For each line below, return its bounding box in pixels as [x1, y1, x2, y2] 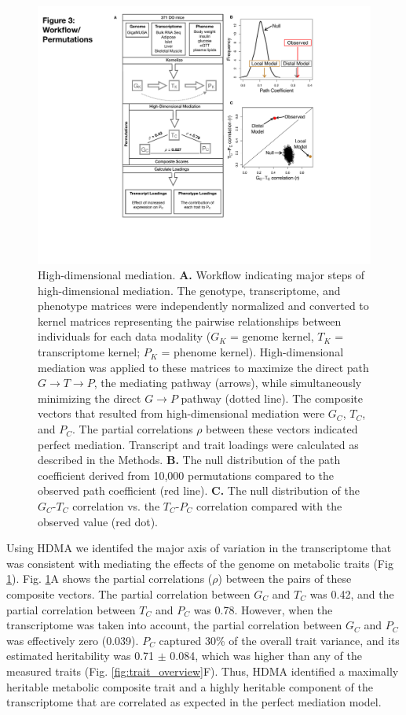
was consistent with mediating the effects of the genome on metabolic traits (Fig [6, 555, 393, 571]
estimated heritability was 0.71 [6, 647, 155, 664]
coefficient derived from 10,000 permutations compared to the [38, 466, 335, 483]
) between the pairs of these [218, 570, 352, 587]
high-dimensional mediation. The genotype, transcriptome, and [38, 282, 341, 298]
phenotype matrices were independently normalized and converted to [38, 297, 369, 314]
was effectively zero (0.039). [6, 632, 139, 648]
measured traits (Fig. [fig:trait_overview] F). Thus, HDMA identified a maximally [6, 662, 399, 679]
